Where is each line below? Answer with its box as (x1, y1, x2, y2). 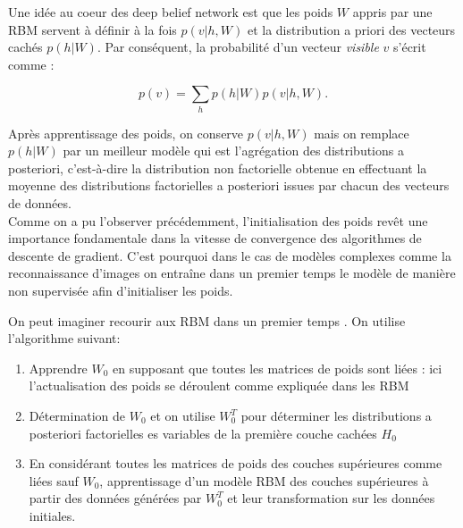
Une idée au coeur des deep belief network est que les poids (8, 3, 333, 21)
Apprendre (29, 358, 88, 377)
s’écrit (393, 38, 426, 56)
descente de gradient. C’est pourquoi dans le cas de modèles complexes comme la (8, 246, 451, 264)
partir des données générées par (29, 489, 202, 507)
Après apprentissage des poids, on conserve (8, 123, 244, 142)
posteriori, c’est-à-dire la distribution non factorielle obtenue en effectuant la (8, 158, 427, 177)
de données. (8, 194, 72, 213)
